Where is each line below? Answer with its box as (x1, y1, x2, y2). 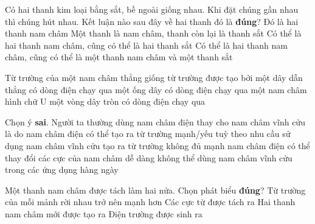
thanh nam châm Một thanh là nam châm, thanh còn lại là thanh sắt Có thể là (5, 27, 302, 40)
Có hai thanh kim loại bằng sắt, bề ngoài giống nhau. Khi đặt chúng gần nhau (5, 3, 299, 15)
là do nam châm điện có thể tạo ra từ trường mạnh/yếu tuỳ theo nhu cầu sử (5, 127, 291, 140)
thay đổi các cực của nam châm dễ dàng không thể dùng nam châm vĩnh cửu (5, 151, 292, 164)
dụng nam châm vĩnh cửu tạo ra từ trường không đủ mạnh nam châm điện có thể (5, 139, 310, 152)
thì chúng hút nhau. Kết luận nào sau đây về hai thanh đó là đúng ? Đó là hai (5, 15, 299, 27)
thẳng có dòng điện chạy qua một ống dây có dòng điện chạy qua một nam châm (5, 83, 307, 96)
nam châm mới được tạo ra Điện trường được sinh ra (5, 207, 202, 220)
